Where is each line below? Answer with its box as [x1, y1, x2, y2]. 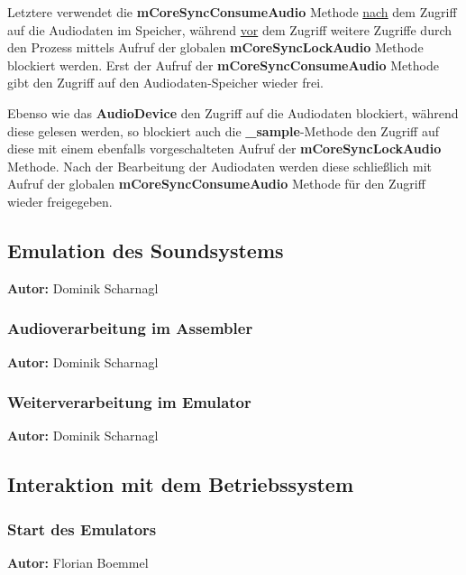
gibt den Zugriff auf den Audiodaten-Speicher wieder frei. [7, 73, 324, 92]
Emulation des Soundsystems [7, 236, 284, 264]
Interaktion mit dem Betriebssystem [7, 470, 354, 498]
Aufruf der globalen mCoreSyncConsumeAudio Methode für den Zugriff [7, 174, 425, 193]
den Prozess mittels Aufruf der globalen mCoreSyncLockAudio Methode [7, 38, 424, 57]
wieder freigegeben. [7, 191, 113, 210]
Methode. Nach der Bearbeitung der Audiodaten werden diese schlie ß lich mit [7, 156, 433, 175]
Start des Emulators [7, 517, 157, 540]
